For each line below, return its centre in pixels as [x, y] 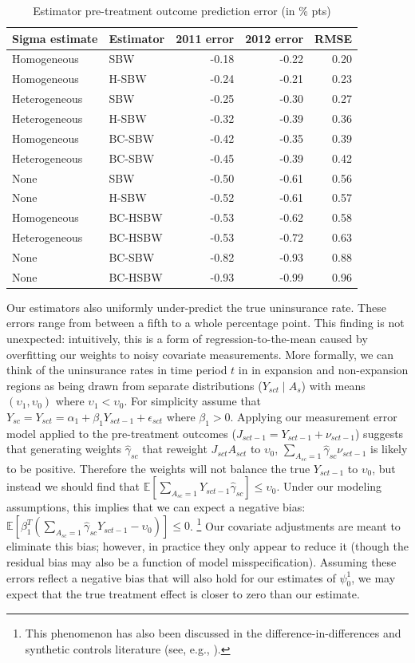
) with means [333, 385]
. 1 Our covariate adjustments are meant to [295, 524]
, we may [373, 577]
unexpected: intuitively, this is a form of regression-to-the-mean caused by [187, 338]
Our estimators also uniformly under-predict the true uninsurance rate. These [196, 307]
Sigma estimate [55, 38]
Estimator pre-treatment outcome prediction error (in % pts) [182, 10]
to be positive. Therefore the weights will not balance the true [158, 468]
